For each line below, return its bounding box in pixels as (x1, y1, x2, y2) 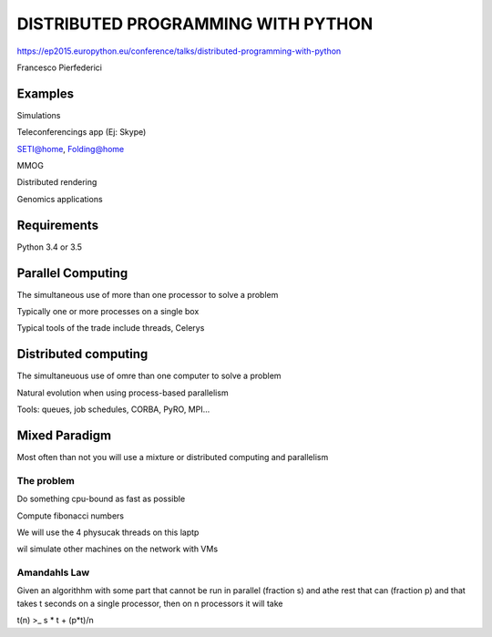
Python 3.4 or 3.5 (16, 241, 82, 252)
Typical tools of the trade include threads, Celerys (16, 323, 205, 334)
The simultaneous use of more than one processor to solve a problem (16, 289, 279, 300)
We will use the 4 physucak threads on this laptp (16, 527, 200, 538)
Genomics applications (16, 193, 104, 204)
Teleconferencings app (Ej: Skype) (16, 127, 147, 138)
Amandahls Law (16, 566, 90, 579)
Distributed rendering (16, 177, 97, 188)
